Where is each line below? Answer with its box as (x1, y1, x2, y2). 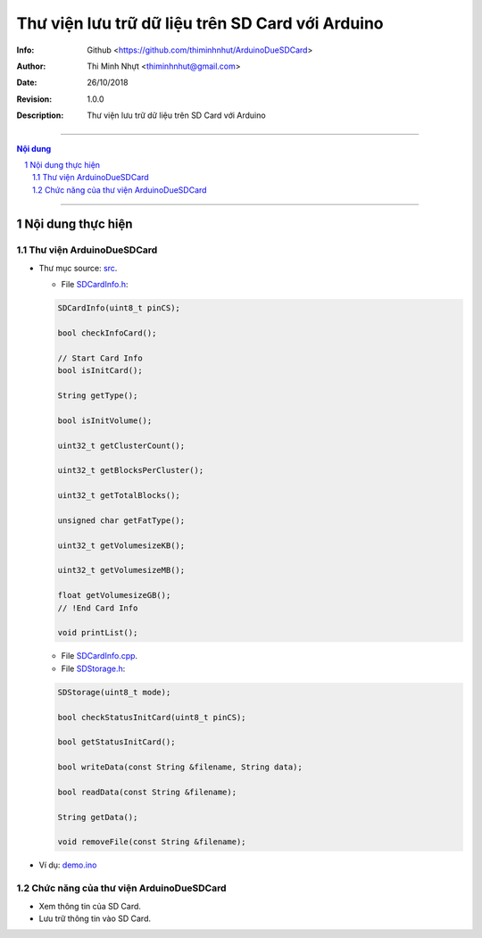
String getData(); (57, 812, 138, 822)
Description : (16, 110, 64, 120)
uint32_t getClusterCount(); (57, 440, 186, 451)
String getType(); (57, 390, 138, 401)
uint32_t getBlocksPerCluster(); (57, 465, 204, 476)
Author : (16, 61, 46, 71)
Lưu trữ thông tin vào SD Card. (38, 913, 152, 924)
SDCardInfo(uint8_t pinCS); (57, 303, 180, 313)
